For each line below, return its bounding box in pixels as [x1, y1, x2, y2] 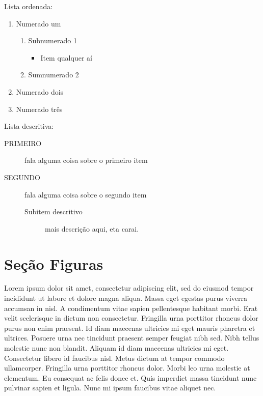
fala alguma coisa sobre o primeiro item [24, 155, 148, 165]
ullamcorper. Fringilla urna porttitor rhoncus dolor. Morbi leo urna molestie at [4, 362, 250, 373]
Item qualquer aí [40, 52, 92, 63]
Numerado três [16, 103, 63, 114]
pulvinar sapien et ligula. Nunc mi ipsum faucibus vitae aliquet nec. [4, 382, 216, 393]
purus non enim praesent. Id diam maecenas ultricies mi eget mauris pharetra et [4, 322, 255, 333]
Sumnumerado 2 [28, 69, 79, 80]
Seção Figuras [4, 253, 103, 274]
